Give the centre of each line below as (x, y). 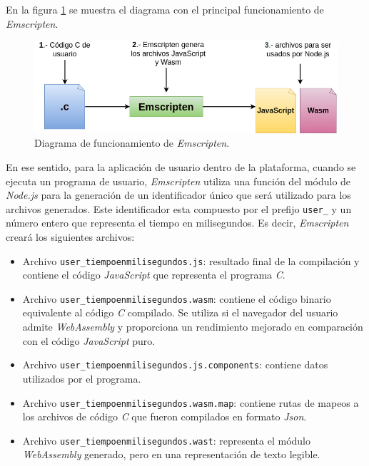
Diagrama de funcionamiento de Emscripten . (132, 143)
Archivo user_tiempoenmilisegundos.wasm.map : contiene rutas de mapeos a (191, 402)
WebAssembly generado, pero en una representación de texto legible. (171, 454)
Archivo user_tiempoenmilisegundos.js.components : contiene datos (175, 364)
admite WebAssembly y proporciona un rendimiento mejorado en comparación (193, 327)
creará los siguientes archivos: (70, 236)
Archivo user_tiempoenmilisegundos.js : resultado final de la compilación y (191, 260)
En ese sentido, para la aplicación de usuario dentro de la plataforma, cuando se (181, 166)
